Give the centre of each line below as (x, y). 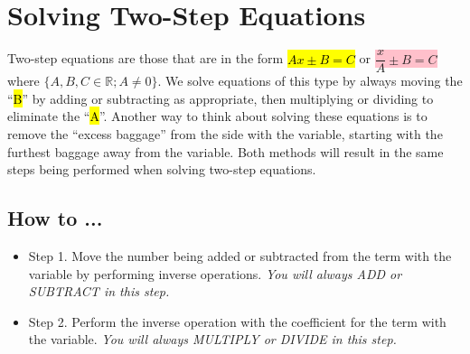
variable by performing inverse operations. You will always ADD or (215, 273)
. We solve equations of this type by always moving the (310, 81)
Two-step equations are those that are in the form (146, 58)
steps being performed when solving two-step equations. (162, 169)
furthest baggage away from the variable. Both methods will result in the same (226, 151)
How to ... (55, 218)
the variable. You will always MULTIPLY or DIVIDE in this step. (212, 339)
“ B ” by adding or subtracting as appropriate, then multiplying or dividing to (221, 98)
